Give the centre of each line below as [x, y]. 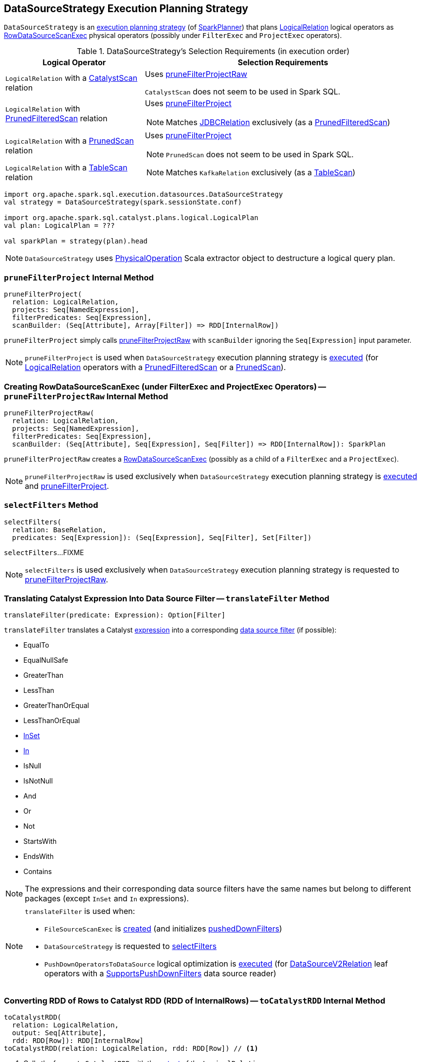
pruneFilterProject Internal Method [79, 277]
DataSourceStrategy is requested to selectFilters [130, 946]
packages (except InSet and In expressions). [107, 899]
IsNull [32, 766]
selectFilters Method [51, 505]
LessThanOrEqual [52, 721]
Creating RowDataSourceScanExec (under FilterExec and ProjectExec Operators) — [165, 386]
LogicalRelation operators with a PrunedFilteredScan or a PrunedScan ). [156, 367]
